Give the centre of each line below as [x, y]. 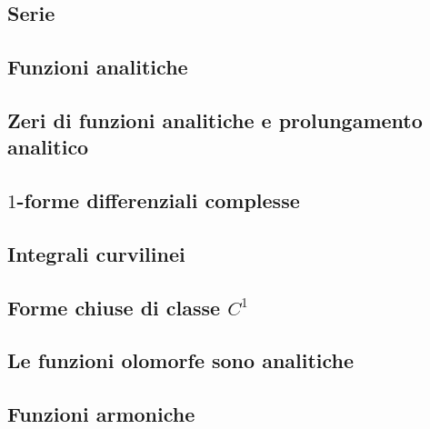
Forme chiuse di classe [114, 307]
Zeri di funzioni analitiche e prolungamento [215, 120]
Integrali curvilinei [96, 253]
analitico [48, 147]
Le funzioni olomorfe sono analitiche [181, 360]
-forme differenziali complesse [158, 200]
